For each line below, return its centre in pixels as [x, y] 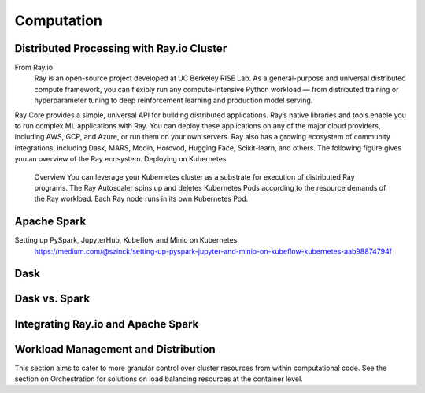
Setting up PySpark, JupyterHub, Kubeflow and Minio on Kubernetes [126, 240]
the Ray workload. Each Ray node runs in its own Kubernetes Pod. [141, 199]
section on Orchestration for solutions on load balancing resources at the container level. [159, 379]
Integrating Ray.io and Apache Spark [107, 324]
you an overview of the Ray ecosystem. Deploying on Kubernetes [120, 159]
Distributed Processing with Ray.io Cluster [121, 48]
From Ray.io [34, 68]
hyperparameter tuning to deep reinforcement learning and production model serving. [174, 100]
